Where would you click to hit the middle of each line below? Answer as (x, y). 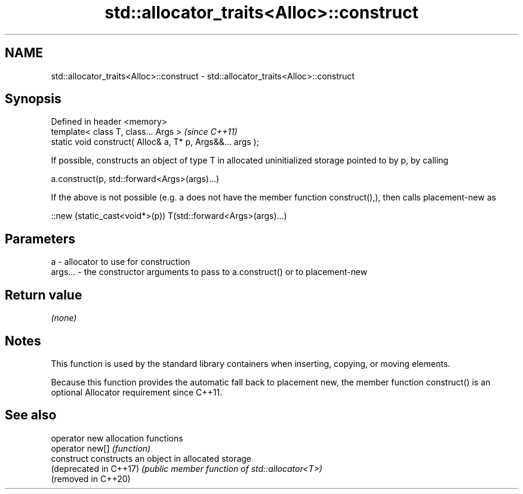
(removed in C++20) (91, 478)
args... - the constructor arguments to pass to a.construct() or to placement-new (209, 272)
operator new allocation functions (117, 438)
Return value (44, 295)
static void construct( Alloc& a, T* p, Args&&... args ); (155, 142)
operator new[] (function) (101, 448)
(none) (64, 318)
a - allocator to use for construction (121, 262)
